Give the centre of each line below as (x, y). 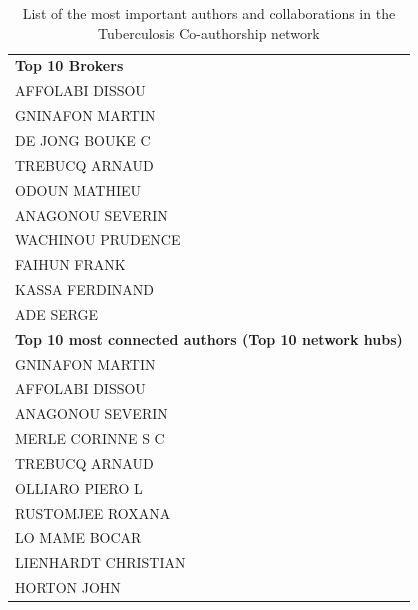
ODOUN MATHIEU (78, 189)
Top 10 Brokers (69, 65)
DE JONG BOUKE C (83, 139)
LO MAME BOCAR (78, 537)
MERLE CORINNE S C (90, 438)
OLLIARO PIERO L (79, 487)
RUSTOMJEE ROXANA (93, 512)
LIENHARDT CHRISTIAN (100, 562)
